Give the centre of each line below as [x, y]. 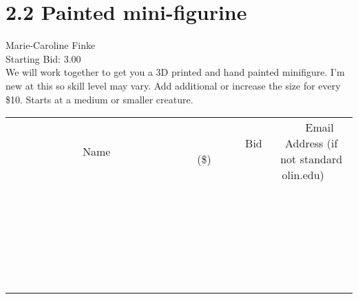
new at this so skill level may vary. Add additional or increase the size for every [173, 85]
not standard [312, 159]
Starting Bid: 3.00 [43, 58]
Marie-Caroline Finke [51, 45]
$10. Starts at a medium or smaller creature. [99, 99]
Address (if [312, 143]
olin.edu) [303, 175]
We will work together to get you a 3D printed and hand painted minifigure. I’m [175, 72]
